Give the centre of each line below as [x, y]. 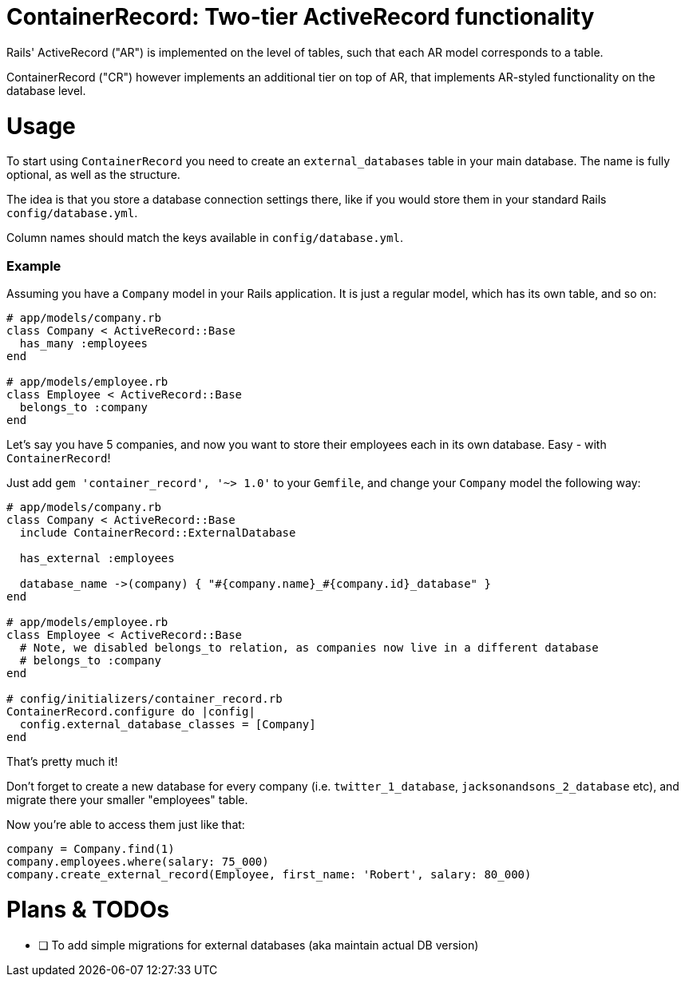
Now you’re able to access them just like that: [126, 824]
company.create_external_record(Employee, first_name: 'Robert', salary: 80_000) [269, 874]
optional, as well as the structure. [93, 175]
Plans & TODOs [88, 909]
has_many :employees [84, 343]
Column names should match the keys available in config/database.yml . [205, 238]
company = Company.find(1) [91, 849]
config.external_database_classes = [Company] [168, 724]
